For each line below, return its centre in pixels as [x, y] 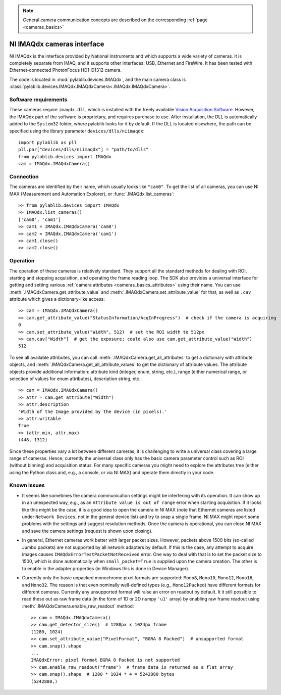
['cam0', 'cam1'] [40, 219]
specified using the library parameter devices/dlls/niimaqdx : [77, 131]
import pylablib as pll [48, 142]
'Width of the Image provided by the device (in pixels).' [93, 411]
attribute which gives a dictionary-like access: [57, 299]
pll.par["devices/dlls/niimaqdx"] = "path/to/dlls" [83, 150]
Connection [24, 176]
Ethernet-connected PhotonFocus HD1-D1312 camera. [66, 70]
